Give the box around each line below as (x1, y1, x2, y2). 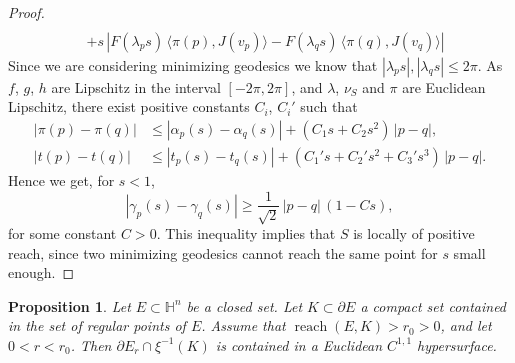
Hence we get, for (8, 169, 115, 190)
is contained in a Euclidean (215, 334, 383, 355)
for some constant (8, 222, 117, 243)
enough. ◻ (8, 262, 75, 283)
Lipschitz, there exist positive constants (8, 96, 250, 117)
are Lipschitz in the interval (51, 76, 221, 97)
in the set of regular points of (8, 315, 186, 336)
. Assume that (201, 315, 286, 336)
